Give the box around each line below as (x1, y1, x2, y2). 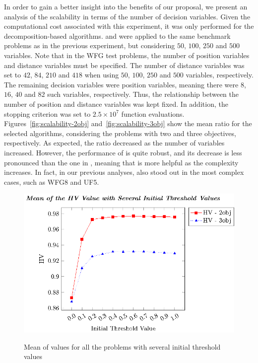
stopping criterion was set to (4, 108, 91, 119)
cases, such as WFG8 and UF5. (4, 176, 99, 187)
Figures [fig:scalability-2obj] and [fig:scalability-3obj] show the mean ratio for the (4, 118, 252, 129)
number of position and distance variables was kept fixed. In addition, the (4, 98, 228, 109)
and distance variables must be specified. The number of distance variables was (4, 60, 245, 70)
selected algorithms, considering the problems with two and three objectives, (4, 128, 236, 138)
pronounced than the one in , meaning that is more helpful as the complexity (4, 157, 239, 167)
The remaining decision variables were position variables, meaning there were (4, 79, 239, 89)
